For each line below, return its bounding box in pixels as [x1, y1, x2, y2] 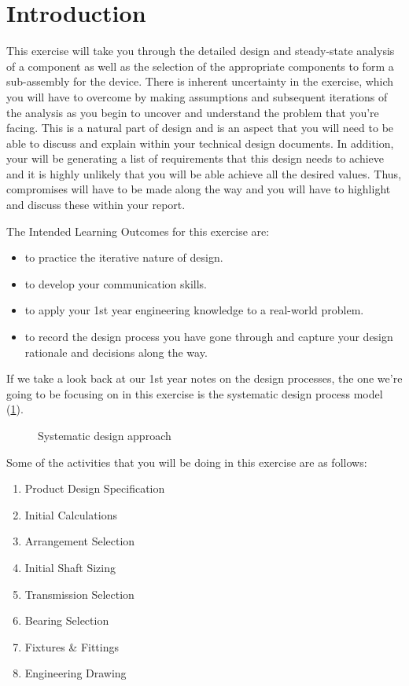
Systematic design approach [38, 427, 171, 443]
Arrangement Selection [24, 533, 135, 549]
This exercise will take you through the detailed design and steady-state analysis [6, 42, 395, 59]
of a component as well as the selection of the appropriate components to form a [6, 57, 394, 74]
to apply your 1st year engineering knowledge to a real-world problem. [24, 302, 364, 318]
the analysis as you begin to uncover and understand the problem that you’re [6, 104, 379, 120]
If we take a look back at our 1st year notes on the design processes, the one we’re [6, 370, 403, 387]
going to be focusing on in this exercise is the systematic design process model [6, 385, 383, 402]
